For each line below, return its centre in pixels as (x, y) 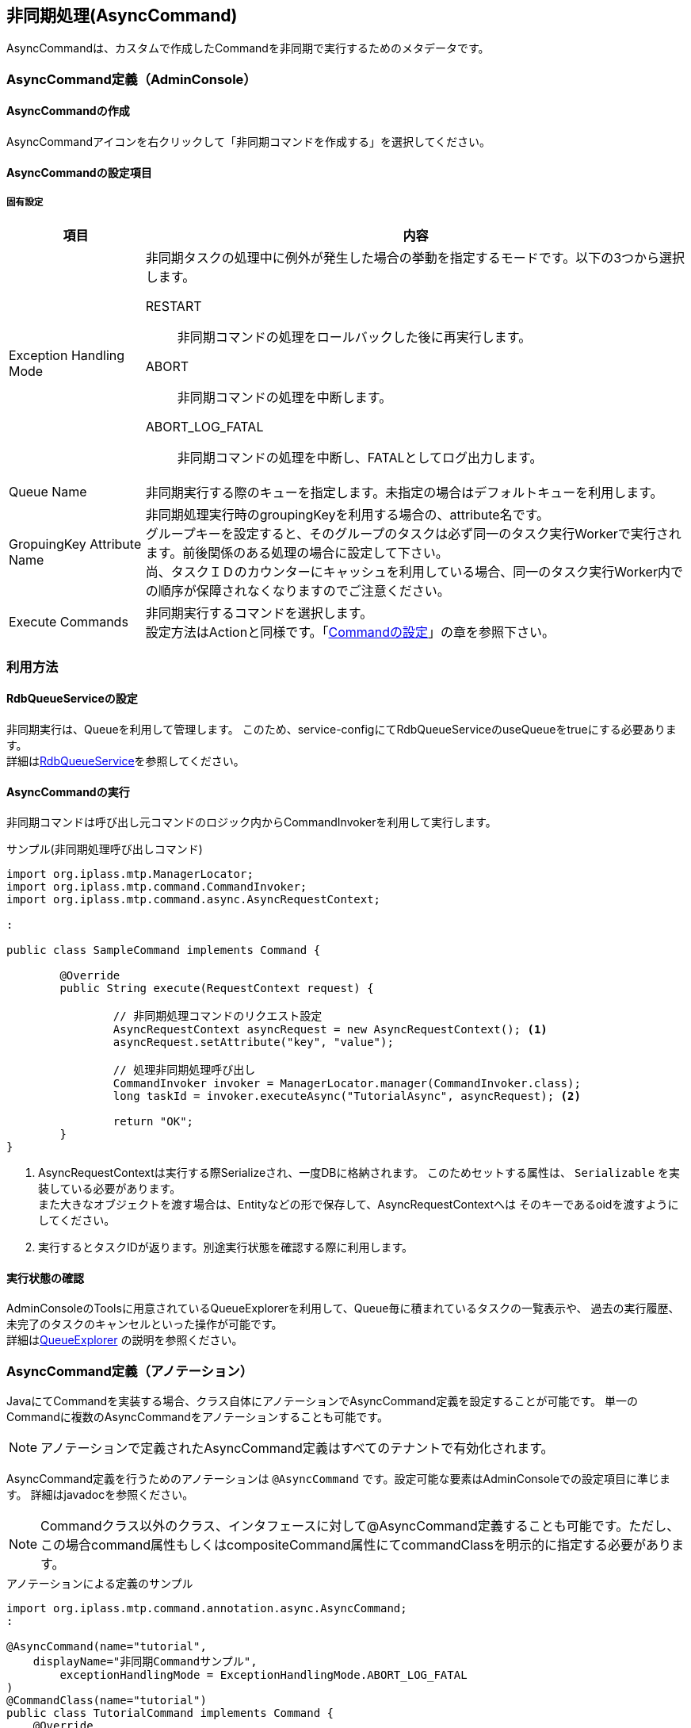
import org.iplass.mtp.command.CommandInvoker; (157, 887)
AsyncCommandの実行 (68, 791)
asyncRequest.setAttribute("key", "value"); (253, 1042)
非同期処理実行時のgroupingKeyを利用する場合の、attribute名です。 (347, 515)
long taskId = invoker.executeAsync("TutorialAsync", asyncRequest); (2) (347, 1096)
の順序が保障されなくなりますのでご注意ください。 (298, 591)
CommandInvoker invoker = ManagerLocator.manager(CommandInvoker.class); (347, 1084)
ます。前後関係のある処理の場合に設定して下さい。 (297, 553)
